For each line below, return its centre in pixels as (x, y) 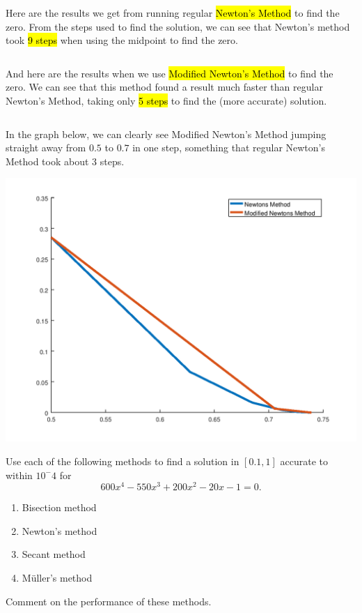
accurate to (304, 461)
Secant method (54, 554)
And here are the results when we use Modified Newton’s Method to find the (170, 73)
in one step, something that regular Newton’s (229, 147)
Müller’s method (57, 577)
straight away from (46, 147)
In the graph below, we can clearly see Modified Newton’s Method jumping (166, 134)
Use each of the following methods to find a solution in (123, 461)
